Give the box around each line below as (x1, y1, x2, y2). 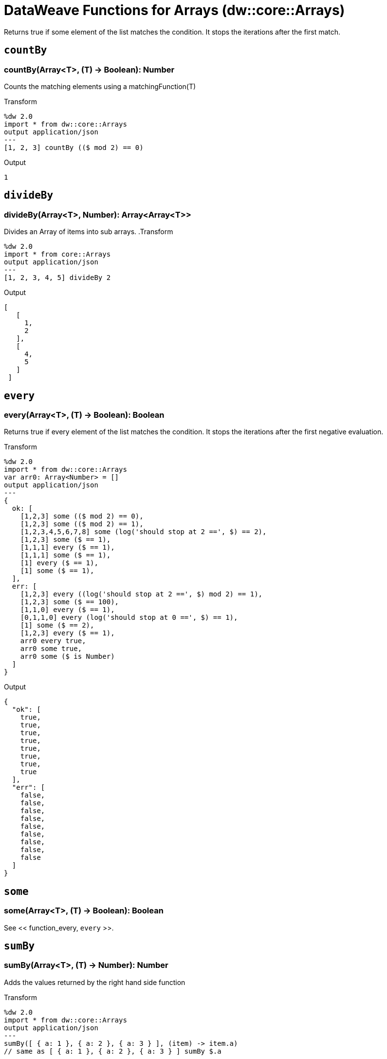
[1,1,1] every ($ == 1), (20, 543, 115, 552)
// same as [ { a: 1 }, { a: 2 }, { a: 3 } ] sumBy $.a (4, 1047, 221, 1055)
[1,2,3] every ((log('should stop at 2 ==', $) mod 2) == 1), (20, 590, 263, 598)
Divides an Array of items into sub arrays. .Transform (4, 227, 173, 236)
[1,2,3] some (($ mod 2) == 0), (20, 512, 144, 520)
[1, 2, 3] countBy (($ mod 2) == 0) (4, 143, 144, 151)
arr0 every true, (20, 637, 86, 645)
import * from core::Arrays (4, 250, 111, 259)
